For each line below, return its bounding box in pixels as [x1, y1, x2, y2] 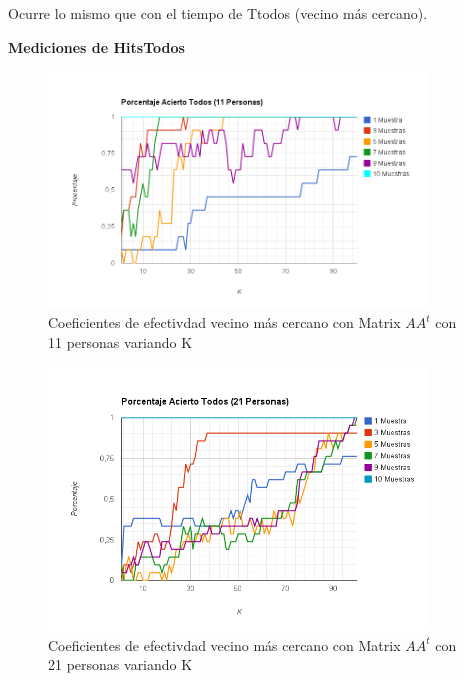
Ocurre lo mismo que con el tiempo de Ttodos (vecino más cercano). [8, 3, 428, 23]
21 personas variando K [48, 654, 193, 675]
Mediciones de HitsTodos [8, 36, 185, 57]
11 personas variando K [48, 332, 193, 353]
